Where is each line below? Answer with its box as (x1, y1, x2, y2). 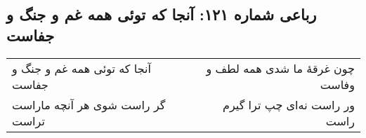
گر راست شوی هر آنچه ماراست (12, 96, 166, 113)
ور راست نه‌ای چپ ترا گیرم (223, 96, 355, 113)
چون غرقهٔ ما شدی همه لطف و (206, 60, 355, 76)
